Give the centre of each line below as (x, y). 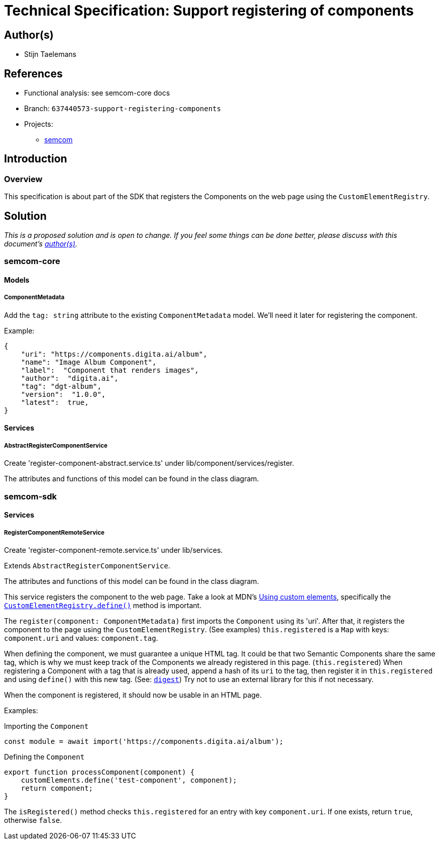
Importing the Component (46, 726)
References (33, 73)
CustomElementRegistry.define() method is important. (103, 605)
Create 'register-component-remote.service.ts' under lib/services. (114, 550)
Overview (23, 179)
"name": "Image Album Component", (89, 362)
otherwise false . (33, 820)
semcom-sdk (31, 496)
